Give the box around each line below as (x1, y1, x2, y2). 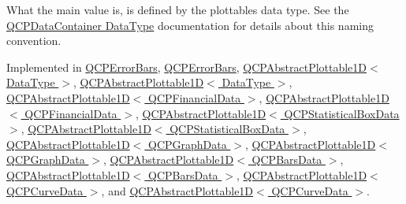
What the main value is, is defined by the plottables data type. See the (6, 2, 349, 17)
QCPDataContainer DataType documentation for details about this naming (6, 17, 374, 33)
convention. (6, 32, 61, 49)
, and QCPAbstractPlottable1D (101, 182, 254, 198)
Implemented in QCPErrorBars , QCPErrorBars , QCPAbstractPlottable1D (6, 58, 367, 75)
